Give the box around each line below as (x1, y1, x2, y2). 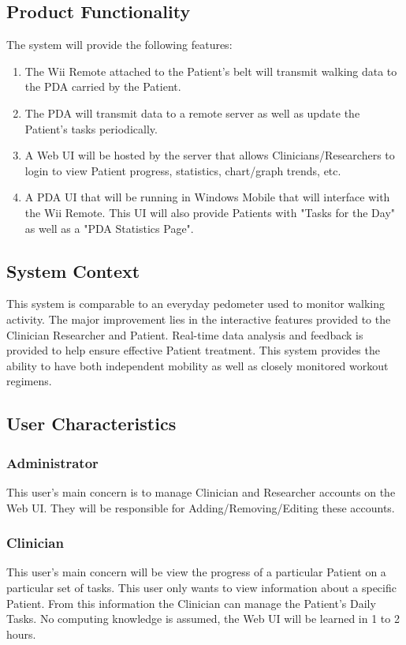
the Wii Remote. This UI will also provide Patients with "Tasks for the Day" (24, 204, 396, 220)
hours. (6, 625, 36, 642)
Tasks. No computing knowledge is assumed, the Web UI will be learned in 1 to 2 (6, 610, 400, 627)
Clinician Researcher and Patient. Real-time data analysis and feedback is (6, 326, 363, 343)
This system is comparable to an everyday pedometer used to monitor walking (6, 295, 386, 312)
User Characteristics (6, 411, 177, 436)
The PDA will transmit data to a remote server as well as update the (24, 104, 360, 121)
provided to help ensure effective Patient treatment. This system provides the (6, 342, 380, 358)
